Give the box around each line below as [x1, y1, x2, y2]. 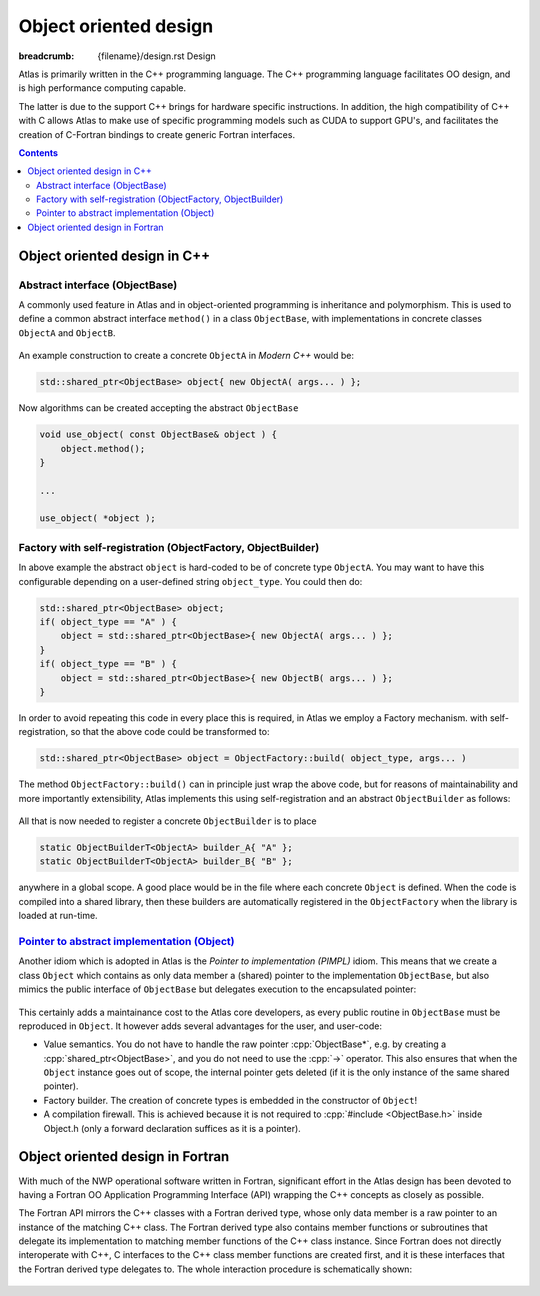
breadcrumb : [18, 50, 75, 62]
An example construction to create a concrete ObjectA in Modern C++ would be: [18, 350, 355, 362]
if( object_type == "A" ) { [39, 616, 177, 627]
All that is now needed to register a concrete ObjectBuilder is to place [18, 815, 317, 827]
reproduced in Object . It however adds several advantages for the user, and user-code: [18, 1020, 383, 1032]
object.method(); [60, 443, 146, 454]
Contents [18, 146, 59, 159]
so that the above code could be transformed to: [70, 726, 270, 738]
